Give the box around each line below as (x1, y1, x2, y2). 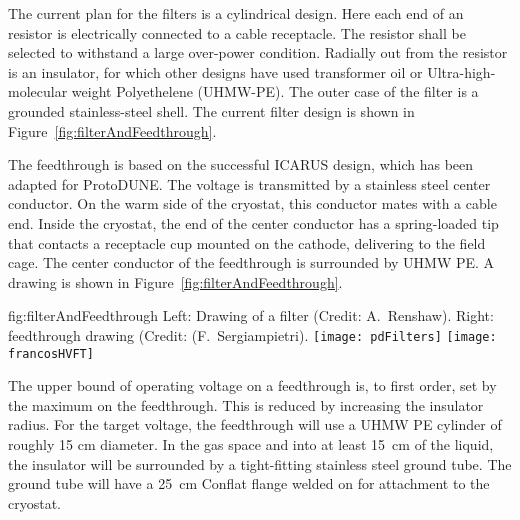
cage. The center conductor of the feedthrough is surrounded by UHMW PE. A (8, 252, 495, 273)
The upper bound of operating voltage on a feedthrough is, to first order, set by (8, 375, 497, 396)
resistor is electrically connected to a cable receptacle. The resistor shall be (8, 22, 466, 43)
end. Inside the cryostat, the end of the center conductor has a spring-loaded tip (8, 212, 499, 233)
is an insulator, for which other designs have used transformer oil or (8, 61, 423, 82)
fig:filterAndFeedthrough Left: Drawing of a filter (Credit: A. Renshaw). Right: (8, 305, 494, 326)
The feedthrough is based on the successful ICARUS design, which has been (8, 154, 474, 175)
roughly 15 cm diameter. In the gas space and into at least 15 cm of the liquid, (8, 434, 494, 454)
